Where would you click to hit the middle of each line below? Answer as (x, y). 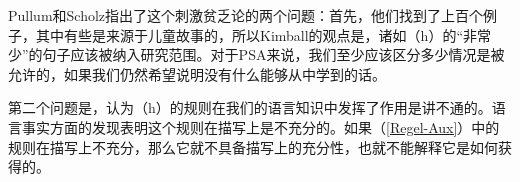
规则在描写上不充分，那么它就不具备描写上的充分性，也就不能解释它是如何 (253, 146)
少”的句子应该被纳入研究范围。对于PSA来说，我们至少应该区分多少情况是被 (256, 54)
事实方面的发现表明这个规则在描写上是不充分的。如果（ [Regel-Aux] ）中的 (260, 126)
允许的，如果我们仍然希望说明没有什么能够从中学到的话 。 (197, 73)
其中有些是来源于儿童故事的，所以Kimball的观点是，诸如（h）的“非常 (263, 34)
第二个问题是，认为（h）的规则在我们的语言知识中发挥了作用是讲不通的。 (250, 107)
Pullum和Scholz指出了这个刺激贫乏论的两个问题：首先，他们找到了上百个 (246, 15)
